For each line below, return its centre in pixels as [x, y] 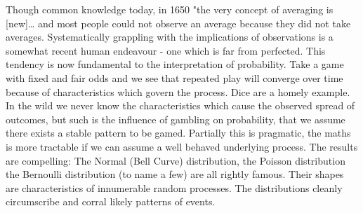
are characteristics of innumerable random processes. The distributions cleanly [174, 187]
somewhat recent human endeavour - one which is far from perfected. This [166, 50]
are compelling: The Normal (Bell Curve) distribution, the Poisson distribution [176, 160]
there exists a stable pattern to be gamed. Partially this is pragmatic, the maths [178, 133]
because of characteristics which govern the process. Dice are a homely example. [178, 91]
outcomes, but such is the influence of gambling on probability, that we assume [176, 119]
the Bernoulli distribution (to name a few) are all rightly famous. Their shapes [175, 174]
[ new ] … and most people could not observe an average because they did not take [178, 23]
